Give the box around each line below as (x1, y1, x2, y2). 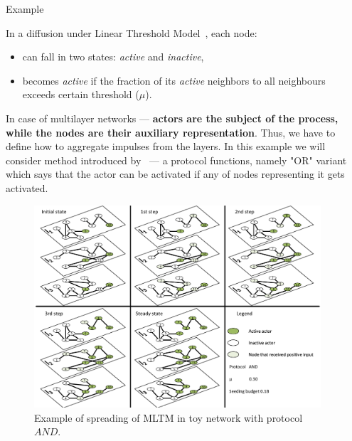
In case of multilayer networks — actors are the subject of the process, (6, 110, 338, 125)
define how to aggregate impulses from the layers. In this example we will (6, 139, 326, 154)
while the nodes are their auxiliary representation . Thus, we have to (6, 124, 336, 139)
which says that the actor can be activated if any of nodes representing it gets (6, 166, 345, 181)
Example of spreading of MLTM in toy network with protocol (34, 410, 303, 425)
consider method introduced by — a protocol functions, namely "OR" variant (6, 152, 347, 167)
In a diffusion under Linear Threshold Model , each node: (6, 25, 257, 40)
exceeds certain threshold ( (22, 87, 139, 102)
